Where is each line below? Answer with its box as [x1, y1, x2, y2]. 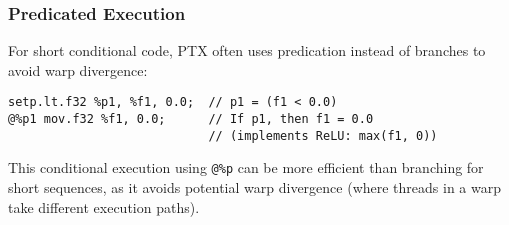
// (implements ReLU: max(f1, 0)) [208, 128, 438, 143]
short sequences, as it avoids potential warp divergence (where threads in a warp [8, 177, 501, 198]
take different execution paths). [8, 196, 200, 217]
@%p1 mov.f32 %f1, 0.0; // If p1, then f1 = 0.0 [8, 112, 374, 127]
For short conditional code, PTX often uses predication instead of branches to [8, 40, 486, 61]
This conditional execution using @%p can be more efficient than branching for [8, 157, 484, 178]
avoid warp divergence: [8, 59, 148, 80]
